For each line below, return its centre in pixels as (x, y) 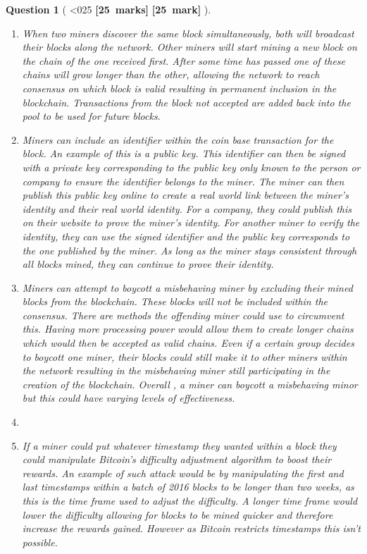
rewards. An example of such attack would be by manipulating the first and (183, 473)
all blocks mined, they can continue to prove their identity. (148, 264)
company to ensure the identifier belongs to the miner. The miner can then (183, 181)
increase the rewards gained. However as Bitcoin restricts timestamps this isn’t (191, 528)
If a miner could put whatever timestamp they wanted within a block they (179, 445)
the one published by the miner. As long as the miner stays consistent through (189, 250)
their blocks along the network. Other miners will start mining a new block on (189, 47)
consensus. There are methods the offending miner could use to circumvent (183, 315)
